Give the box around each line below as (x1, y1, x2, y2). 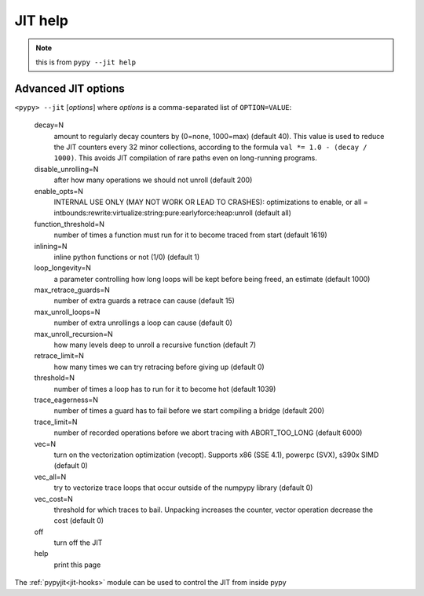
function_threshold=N (34, 219, 105, 229)
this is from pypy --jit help (35, 57, 137, 67)
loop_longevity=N (34, 263, 92, 272)
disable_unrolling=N (34, 164, 99, 174)
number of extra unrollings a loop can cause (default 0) (53, 318, 233, 327)
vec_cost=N (34, 494, 74, 503)
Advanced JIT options (14, 82, 125, 95)
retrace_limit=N (34, 351, 84, 360)
